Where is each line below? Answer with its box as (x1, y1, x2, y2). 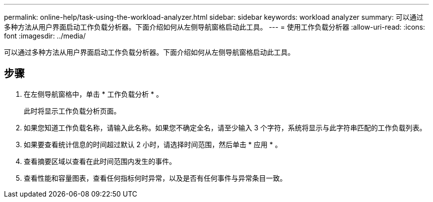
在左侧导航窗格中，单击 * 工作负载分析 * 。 (24, 89, 163, 98)
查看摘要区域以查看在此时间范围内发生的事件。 (24, 157, 176, 165)
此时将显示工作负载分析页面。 (24, 106, 121, 115)
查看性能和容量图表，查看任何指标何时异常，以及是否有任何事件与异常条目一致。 (24, 173, 287, 182)
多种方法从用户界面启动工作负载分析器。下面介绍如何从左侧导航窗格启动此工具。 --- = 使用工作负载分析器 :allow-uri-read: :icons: (4, 23, 425, 31)
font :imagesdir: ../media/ (4, 32, 86, 40)
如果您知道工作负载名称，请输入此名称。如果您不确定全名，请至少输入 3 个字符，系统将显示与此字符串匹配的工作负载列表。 (24, 123, 427, 132)
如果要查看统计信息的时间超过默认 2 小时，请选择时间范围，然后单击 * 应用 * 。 (24, 140, 282, 149)
